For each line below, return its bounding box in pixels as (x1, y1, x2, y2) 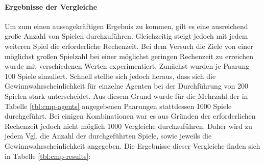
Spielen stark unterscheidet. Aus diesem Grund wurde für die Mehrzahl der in (5, 90, 248, 101)
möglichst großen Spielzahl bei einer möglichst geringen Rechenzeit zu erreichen (5, 50, 254, 61)
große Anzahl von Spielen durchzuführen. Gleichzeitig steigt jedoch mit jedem (5, 31, 248, 41)
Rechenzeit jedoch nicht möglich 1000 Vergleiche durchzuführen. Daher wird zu (5, 120, 252, 131)
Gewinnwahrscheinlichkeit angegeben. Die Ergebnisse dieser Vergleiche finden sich (5, 140, 260, 151)
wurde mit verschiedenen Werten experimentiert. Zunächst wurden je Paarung (5, 61, 250, 71)
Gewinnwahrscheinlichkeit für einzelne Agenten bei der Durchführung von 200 (5, 80, 248, 91)
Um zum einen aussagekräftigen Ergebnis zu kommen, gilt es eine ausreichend (5, 20, 248, 31)
